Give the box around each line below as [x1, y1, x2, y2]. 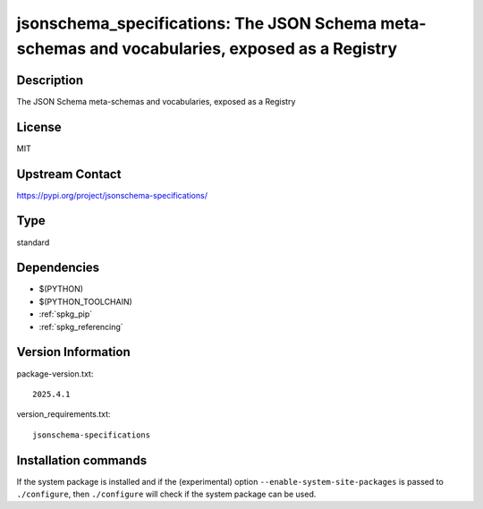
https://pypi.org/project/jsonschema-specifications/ [16, 190, 208, 200]
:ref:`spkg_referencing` [38, 321, 124, 332]
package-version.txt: [16, 368, 94, 379]
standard [16, 237, 50, 248]
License [16, 119, 62, 134]
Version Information [16, 344, 131, 360]
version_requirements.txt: [16, 409, 111, 420]
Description [16, 72, 84, 88]
